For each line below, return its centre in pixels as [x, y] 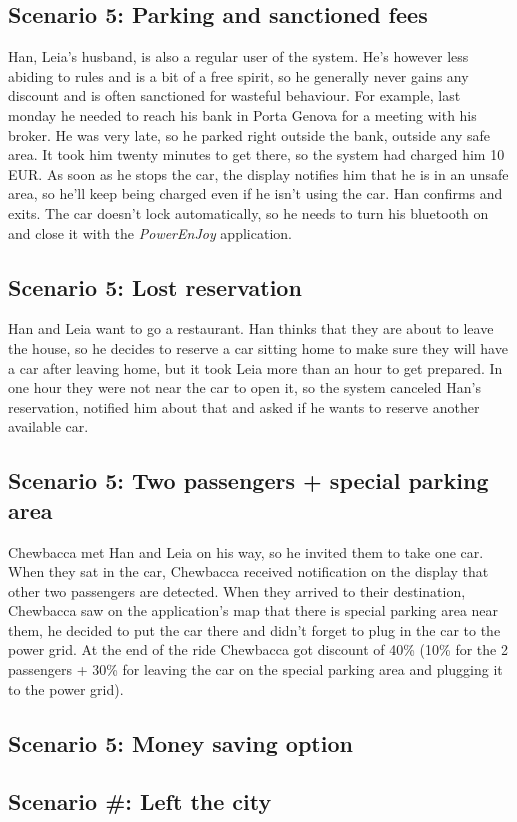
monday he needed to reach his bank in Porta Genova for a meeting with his [242, 114]
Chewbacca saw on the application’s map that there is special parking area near [253, 610]
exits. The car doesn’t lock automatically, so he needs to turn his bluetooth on [248, 212]
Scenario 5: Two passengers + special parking [248, 480]
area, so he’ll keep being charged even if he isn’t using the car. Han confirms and [255, 193]
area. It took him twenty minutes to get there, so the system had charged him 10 [256, 154]
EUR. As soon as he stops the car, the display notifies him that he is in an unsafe [258, 173]
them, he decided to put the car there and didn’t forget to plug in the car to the [254, 629]
